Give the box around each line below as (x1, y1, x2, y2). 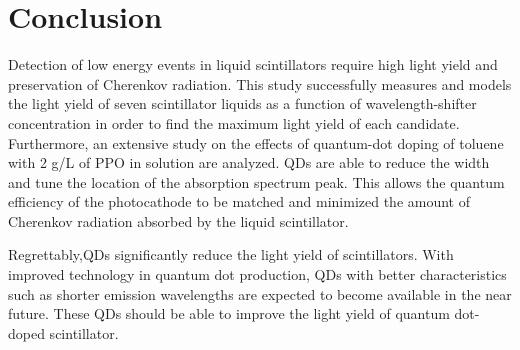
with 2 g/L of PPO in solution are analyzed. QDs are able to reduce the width (8, 152, 490, 173)
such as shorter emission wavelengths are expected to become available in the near (8, 283, 512, 304)
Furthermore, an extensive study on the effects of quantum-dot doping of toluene (8, 132, 504, 153)
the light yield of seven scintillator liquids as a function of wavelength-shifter (8, 93, 477, 114)
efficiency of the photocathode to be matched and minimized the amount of (8, 191, 470, 212)
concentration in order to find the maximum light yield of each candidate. (8, 112, 460, 133)
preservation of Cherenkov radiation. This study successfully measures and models (8, 73, 512, 94)
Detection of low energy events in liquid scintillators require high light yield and (8, 54, 498, 75)
